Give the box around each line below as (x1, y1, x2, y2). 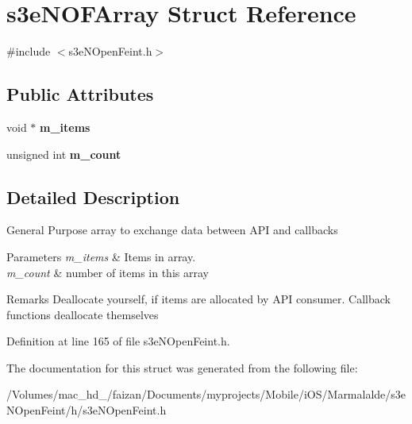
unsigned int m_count (6, 145, 121, 162)
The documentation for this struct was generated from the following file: (6, 359, 358, 376)
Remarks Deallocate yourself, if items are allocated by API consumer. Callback (6, 291, 391, 307)
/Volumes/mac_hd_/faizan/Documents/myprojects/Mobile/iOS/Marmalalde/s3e (6, 386, 406, 403)
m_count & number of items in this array (6, 264, 209, 280)
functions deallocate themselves (6, 306, 159, 322)
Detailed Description (6, 184, 180, 209)
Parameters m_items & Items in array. (6, 248, 196, 264)
